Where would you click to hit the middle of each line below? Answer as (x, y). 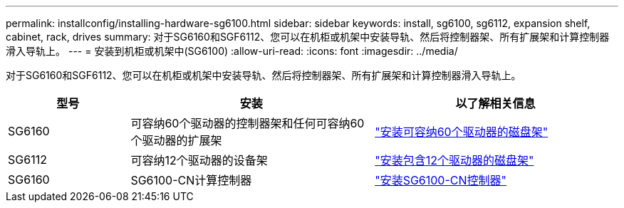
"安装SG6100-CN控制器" (441, 180)
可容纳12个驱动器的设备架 (199, 160)
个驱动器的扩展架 (176, 140)
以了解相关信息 (495, 103)
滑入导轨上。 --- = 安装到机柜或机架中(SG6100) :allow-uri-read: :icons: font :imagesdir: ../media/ (232, 51)
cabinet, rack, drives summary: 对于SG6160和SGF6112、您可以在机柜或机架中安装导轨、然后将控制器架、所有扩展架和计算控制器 (308, 37)
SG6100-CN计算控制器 (191, 180)
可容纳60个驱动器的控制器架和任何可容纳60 (248, 123)
